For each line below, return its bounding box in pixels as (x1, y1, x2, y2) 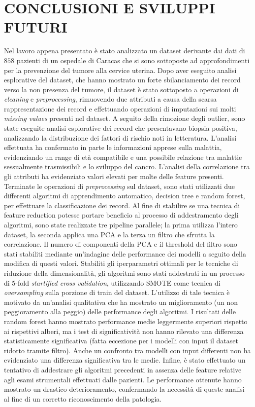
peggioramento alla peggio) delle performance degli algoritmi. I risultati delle (4, 306, 236, 317)
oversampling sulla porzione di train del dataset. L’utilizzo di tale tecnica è (4, 287, 230, 297)
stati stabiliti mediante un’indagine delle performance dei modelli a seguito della (4, 248, 246, 259)
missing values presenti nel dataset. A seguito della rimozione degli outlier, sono (4, 113, 245, 123)
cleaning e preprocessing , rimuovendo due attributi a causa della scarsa (4, 94, 217, 104)
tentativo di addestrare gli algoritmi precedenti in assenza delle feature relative (4, 364, 242, 374)
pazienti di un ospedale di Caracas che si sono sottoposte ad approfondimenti (16, 55, 250, 65)
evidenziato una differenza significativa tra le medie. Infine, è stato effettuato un (4, 355, 246, 365)
